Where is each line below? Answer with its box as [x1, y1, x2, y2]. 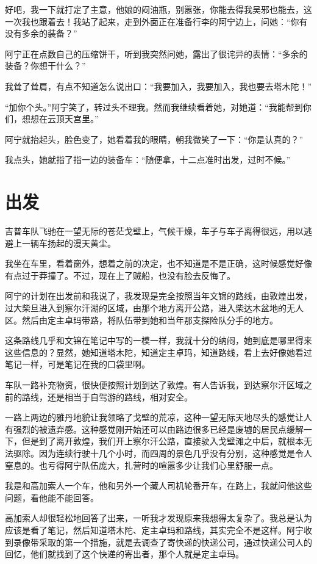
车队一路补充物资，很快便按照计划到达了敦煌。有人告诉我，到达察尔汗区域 [5, 378, 304, 391]
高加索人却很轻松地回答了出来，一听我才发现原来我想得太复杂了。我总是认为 [5, 512, 312, 524]
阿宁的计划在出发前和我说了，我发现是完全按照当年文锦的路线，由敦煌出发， [5, 289, 312, 302]
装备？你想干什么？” [5, 59, 86, 72]
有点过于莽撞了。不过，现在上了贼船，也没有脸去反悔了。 [5, 269, 235, 281]
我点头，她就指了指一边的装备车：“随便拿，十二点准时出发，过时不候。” [5, 153, 291, 166]
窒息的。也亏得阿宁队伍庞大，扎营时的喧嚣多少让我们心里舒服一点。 [5, 458, 278, 471]
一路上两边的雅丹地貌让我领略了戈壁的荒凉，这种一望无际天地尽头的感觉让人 [5, 411, 312, 424]
